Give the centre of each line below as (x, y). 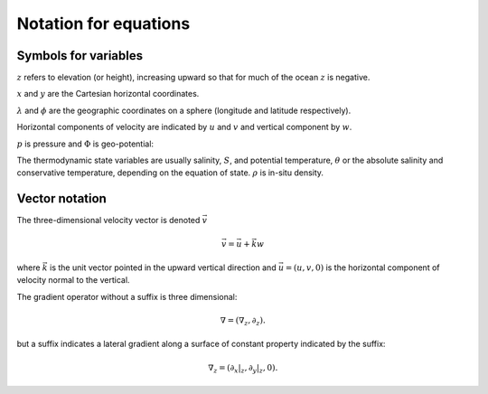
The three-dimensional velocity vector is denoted (108, 220)
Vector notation (62, 199)
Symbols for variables (80, 56)
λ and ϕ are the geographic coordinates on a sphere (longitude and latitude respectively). (184, 110)
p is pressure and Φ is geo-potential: (85, 144)
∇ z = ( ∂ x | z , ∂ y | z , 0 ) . (243, 369)
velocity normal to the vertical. (73, 280)
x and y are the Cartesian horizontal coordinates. (108, 94)
